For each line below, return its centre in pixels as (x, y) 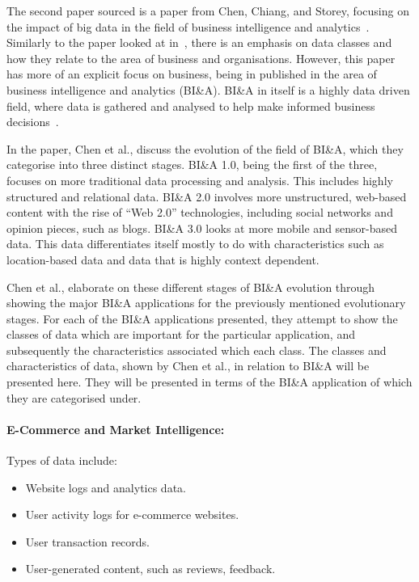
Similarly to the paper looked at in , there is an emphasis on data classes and (199, 42)
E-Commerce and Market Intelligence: (116, 429)
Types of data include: (62, 460)
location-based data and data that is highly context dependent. (163, 259)
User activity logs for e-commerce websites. (132, 515)
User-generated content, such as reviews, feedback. (150, 569)
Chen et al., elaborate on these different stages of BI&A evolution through (191, 287)
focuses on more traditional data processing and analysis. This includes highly (200, 180)
